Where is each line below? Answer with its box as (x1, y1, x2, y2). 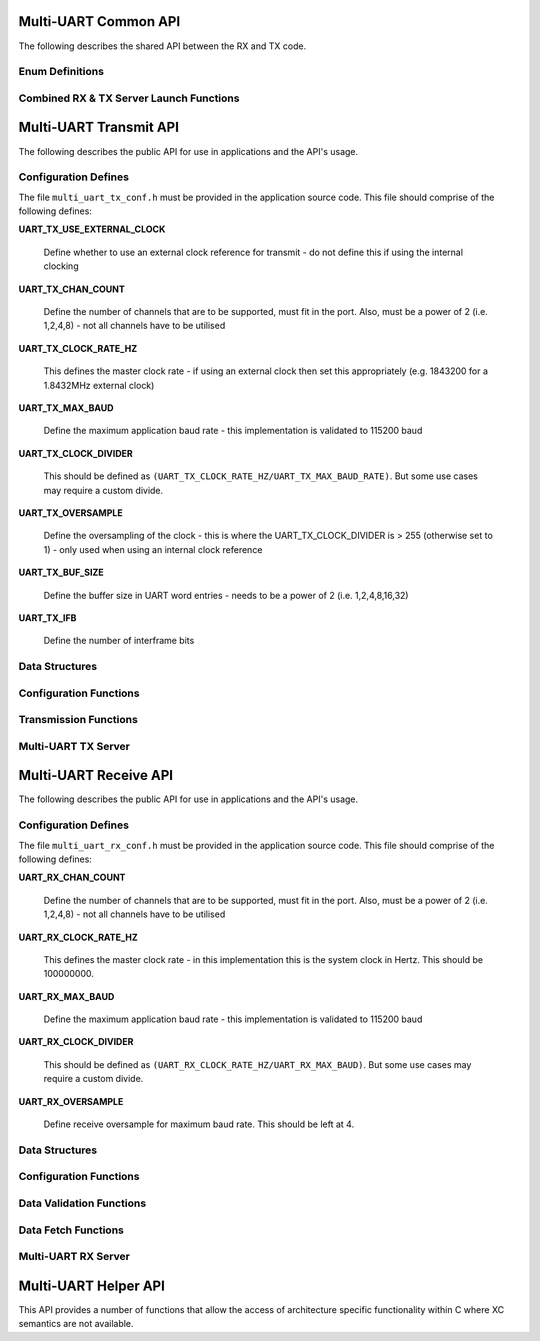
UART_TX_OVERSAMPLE (18, 506, 124, 519)
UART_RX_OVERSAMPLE (18, 1095, 124, 1107)
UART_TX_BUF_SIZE (18, 566, 104, 579)
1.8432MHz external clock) (43, 379, 155, 391)
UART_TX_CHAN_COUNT (18, 283, 125, 295)
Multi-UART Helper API (18, 1277, 165, 1294)
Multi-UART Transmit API (18, 119, 180, 136)
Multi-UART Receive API (18, 767, 174, 784)
